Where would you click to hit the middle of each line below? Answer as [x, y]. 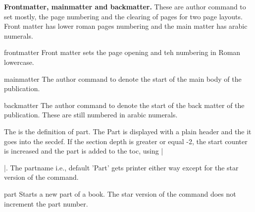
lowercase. [19, 62]
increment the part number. [46, 203]
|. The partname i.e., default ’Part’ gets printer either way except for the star [121, 167]
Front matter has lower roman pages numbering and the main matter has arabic [126, 26]
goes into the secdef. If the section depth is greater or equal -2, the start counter [126, 141]
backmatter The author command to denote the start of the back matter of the [124, 105]
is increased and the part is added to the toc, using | [84, 151]
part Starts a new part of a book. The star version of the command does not [120, 193]
